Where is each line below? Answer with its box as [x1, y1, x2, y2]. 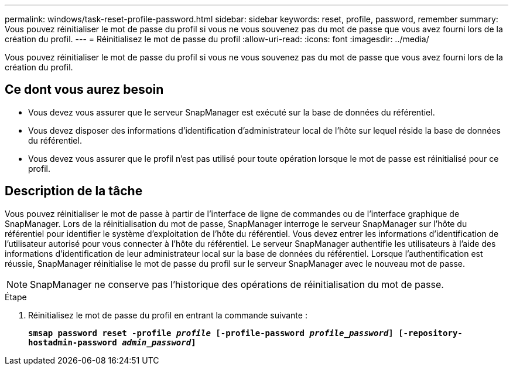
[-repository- [398, 328, 463, 338]
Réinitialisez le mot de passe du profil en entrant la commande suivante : [28, 310, 307, 320]
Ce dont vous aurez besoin [5, 82, 164, 97]
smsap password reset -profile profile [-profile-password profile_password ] [28, 328, 394, 338]
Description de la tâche [5, 184, 143, 199]
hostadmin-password [28, 337, 117, 347]
